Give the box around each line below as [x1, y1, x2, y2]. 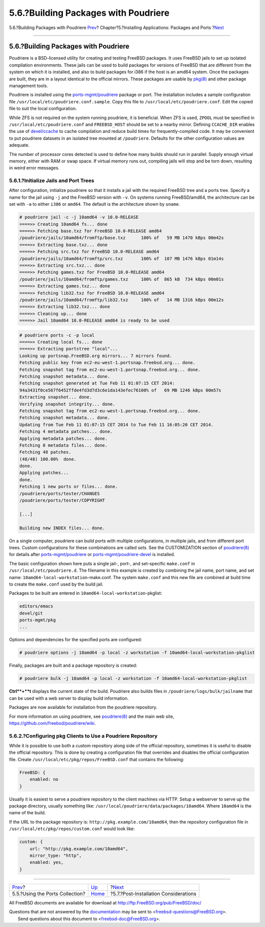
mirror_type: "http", [29, 853, 82, 858]
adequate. [9, 142, 29, 148]
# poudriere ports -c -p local [19, 332, 95, 338]
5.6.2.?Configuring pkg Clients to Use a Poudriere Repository [9, 732, 158, 739]
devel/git [19, 610, 43, 616]
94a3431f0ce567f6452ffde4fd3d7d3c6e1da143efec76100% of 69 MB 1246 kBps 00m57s [19, 387, 222, 393]
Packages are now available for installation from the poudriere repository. [9, 704, 158, 711]
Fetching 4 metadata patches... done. [19, 429, 113, 434]
